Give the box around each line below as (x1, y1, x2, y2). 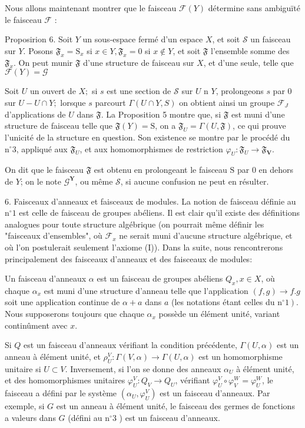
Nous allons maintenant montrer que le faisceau (5, 2, 177, 14)
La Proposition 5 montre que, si (106, 108, 221, 120)
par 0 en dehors (237, 163, 294, 176)
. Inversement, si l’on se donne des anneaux (65, 362, 221, 374)
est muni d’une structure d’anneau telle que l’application (44, 284, 248, 296)
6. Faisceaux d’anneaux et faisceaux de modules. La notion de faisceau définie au (5, 195, 296, 207)
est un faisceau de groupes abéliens (97, 272, 223, 285)
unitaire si (5, 362, 41, 374)
